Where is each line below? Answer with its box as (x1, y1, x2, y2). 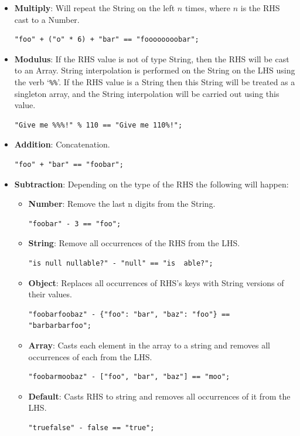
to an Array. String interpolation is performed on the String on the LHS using (14, 64, 295, 76)
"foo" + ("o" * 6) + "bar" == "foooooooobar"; (14, 35, 199, 44)
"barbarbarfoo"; (28, 321, 91, 330)
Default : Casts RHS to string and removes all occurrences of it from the (28, 390, 291, 402)
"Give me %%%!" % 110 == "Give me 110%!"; (14, 120, 183, 129)
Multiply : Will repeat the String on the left (14, 2, 175, 14)
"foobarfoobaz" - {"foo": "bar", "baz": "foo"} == (28, 310, 230, 318)
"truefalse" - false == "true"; (28, 423, 155, 432)
